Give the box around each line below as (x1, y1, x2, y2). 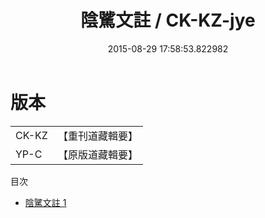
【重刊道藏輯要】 (57, 129, 138, 143)
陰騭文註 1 (24, 196, 67, 208)
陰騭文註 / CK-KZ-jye (80, 9, 256, 32)
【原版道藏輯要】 (57, 147, 138, 161)
